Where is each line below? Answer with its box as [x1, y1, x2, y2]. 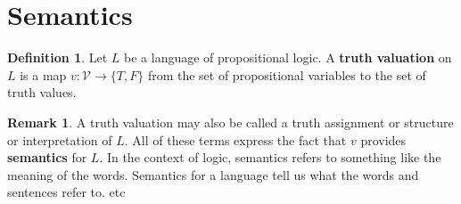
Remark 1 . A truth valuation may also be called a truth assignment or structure [7, 112, 454, 131]
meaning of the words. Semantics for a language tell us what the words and [7, 165, 419, 184]
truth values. [7, 83, 77, 102]
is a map [20, 65, 67, 84]
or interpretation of [7, 130, 112, 149]
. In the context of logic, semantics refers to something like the [99, 148, 441, 167]
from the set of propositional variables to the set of [147, 65, 426, 84]
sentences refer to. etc [7, 183, 126, 201]
